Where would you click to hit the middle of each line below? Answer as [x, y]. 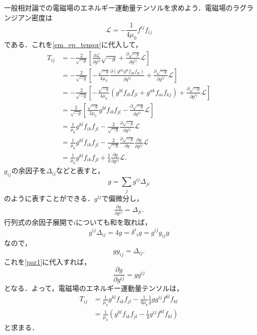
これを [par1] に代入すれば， [48, 261]
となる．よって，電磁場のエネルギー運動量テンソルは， [94, 288]
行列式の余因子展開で [39, 222]
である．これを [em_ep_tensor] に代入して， [73, 44]
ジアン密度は [32, 17]
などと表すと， [80, 170]
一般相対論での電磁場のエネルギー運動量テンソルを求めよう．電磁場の [118, 7]
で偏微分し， [122, 198]
